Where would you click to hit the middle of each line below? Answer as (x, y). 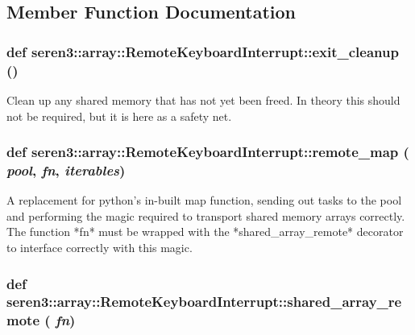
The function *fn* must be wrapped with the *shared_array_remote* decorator (205, 232)
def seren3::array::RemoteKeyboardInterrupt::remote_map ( (208, 152)
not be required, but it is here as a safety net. (119, 116)
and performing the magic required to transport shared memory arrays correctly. (206, 215)
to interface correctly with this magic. (100, 248)
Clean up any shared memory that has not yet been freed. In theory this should (203, 99)
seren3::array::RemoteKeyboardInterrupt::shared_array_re (204, 302)
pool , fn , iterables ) (66, 170)
